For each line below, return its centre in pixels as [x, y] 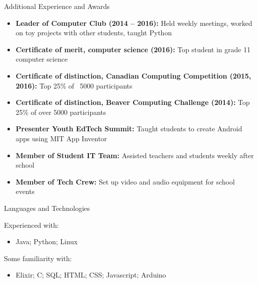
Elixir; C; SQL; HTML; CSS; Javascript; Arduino [91, 275]
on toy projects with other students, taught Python [94, 33]
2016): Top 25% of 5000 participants [74, 85]
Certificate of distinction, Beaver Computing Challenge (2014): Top [133, 102]
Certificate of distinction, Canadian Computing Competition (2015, [133, 75]
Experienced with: [32, 225]
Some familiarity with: [38, 258]
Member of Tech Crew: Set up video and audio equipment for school [125, 181]
